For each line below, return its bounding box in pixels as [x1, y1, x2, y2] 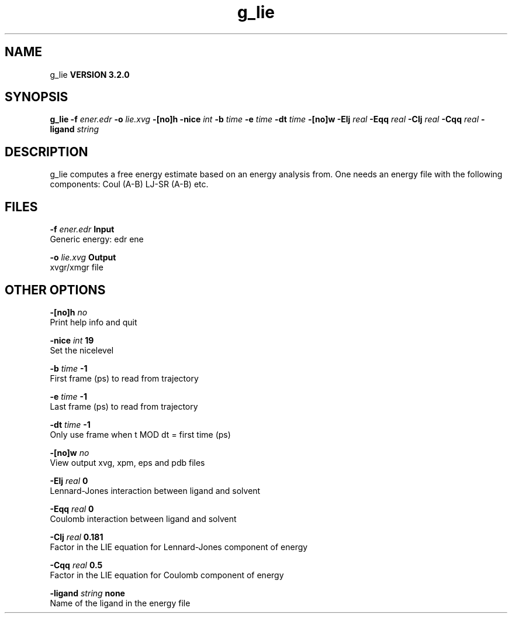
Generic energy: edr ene [50, 234, 144, 245]
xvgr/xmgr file [50, 262, 103, 273]
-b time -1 [50, 363, 88, 373]
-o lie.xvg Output [50, 252, 116, 263]
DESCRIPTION [5, 144, 88, 159]
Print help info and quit [50, 317, 137, 327]
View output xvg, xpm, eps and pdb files [50, 457, 205, 468]
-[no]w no [50, 447, 89, 458]
